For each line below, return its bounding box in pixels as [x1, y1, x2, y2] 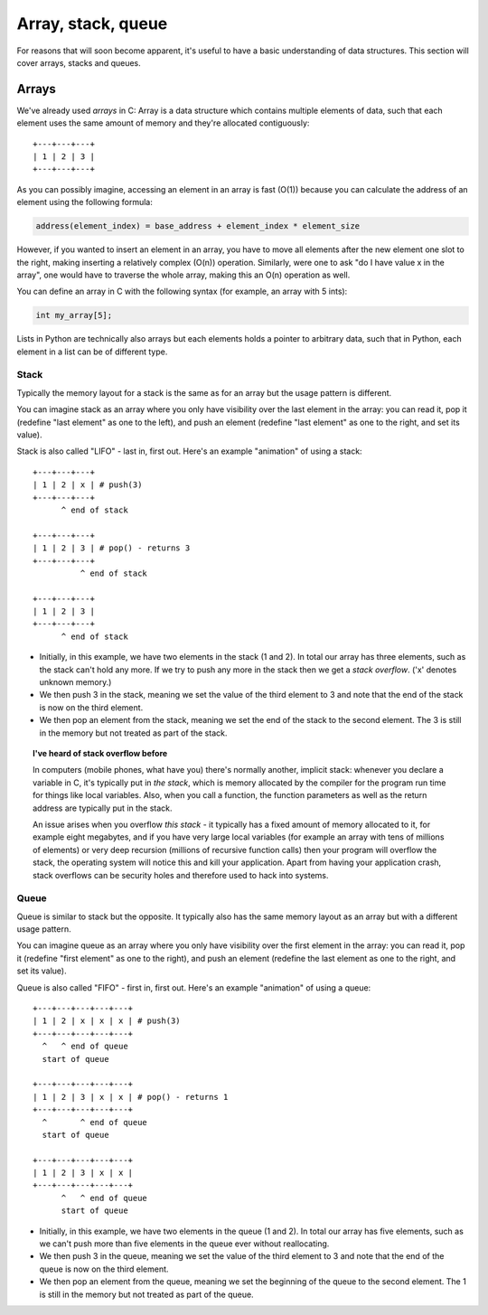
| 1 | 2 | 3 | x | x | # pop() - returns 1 [33, 1092, 229, 1102]
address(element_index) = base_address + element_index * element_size [35, 221, 361, 231]
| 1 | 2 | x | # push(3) [33, 480, 143, 490]
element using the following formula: [16, 197, 153, 208]
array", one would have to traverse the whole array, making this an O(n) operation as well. [16, 269, 351, 280]
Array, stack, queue [16, 14, 168, 33]
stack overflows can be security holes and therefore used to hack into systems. [33, 869, 329, 880]
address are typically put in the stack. [33, 803, 173, 813]
